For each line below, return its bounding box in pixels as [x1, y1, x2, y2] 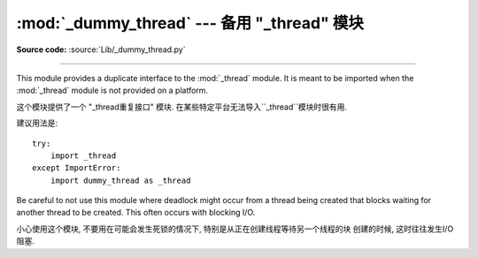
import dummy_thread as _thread [50, 175, 191, 185]
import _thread [50, 150, 117, 161]
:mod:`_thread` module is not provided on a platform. [16, 85, 208, 96]
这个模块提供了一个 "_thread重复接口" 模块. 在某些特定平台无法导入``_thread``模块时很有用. [16, 102, 348, 112]
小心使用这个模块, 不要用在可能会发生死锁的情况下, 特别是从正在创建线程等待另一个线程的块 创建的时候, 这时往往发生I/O [16, 223, 454, 234]
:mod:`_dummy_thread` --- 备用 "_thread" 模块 [16, 13, 365, 33]
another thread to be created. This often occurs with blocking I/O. [16, 208, 256, 218]
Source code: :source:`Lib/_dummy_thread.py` [16, 44, 186, 55]
